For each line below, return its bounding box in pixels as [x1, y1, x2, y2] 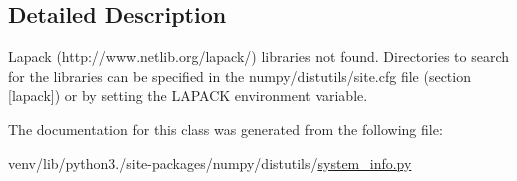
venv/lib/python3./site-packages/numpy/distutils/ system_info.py [8, 152, 412, 173]
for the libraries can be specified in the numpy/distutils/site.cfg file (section [8, 65, 471, 86]
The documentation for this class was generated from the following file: [8, 118, 443, 139]
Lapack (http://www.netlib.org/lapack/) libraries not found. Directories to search [8, 46, 510, 67]
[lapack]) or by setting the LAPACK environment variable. [8, 85, 368, 106]
